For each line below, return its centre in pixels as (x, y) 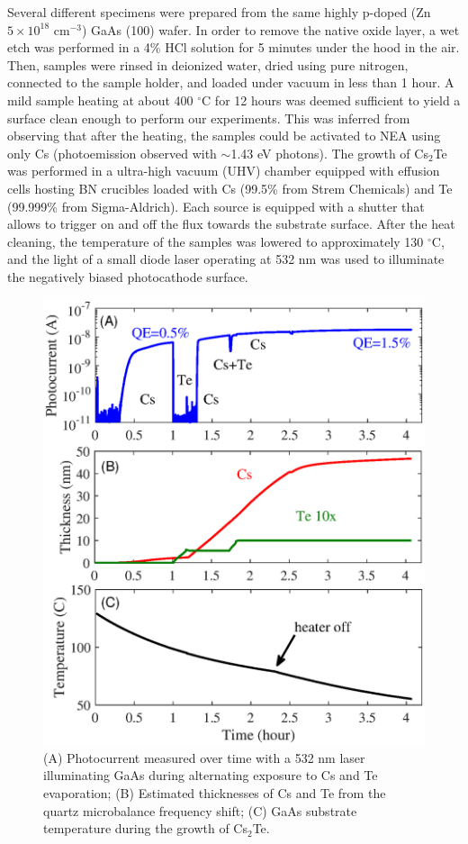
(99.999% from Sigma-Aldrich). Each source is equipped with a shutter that (216, 206)
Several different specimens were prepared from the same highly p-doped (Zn (219, 12)
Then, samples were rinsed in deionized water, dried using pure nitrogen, (208, 64)
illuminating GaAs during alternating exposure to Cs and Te (211, 775)
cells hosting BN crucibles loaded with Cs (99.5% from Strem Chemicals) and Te (230, 188)
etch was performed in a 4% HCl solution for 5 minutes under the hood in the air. (234, 47)
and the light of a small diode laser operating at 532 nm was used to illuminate (226, 259)
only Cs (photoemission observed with (112, 153)
